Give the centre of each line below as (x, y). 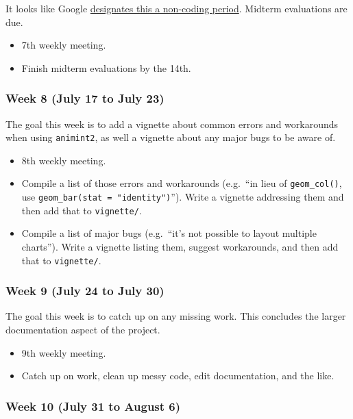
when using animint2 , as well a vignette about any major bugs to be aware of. (171, 137)
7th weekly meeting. (64, 45)
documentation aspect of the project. (83, 330)
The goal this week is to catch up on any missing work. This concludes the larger (176, 316)
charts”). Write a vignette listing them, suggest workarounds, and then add (180, 246)
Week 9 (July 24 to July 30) (85, 291)
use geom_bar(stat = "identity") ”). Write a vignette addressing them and (183, 197)
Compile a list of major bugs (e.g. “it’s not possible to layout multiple (169, 233)
